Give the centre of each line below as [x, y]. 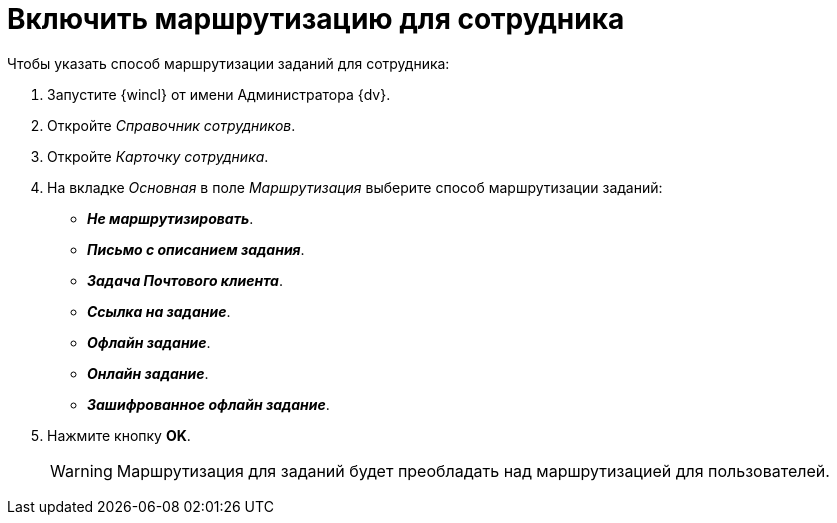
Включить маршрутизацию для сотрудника [316, 19]
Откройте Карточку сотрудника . [158, 156]
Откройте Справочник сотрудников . [171, 125]
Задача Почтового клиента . [185, 280]
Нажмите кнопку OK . [119, 435]
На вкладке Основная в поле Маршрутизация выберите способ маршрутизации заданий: [355, 187]
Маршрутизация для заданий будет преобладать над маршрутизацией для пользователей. [473, 470]
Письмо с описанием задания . [196, 249]
